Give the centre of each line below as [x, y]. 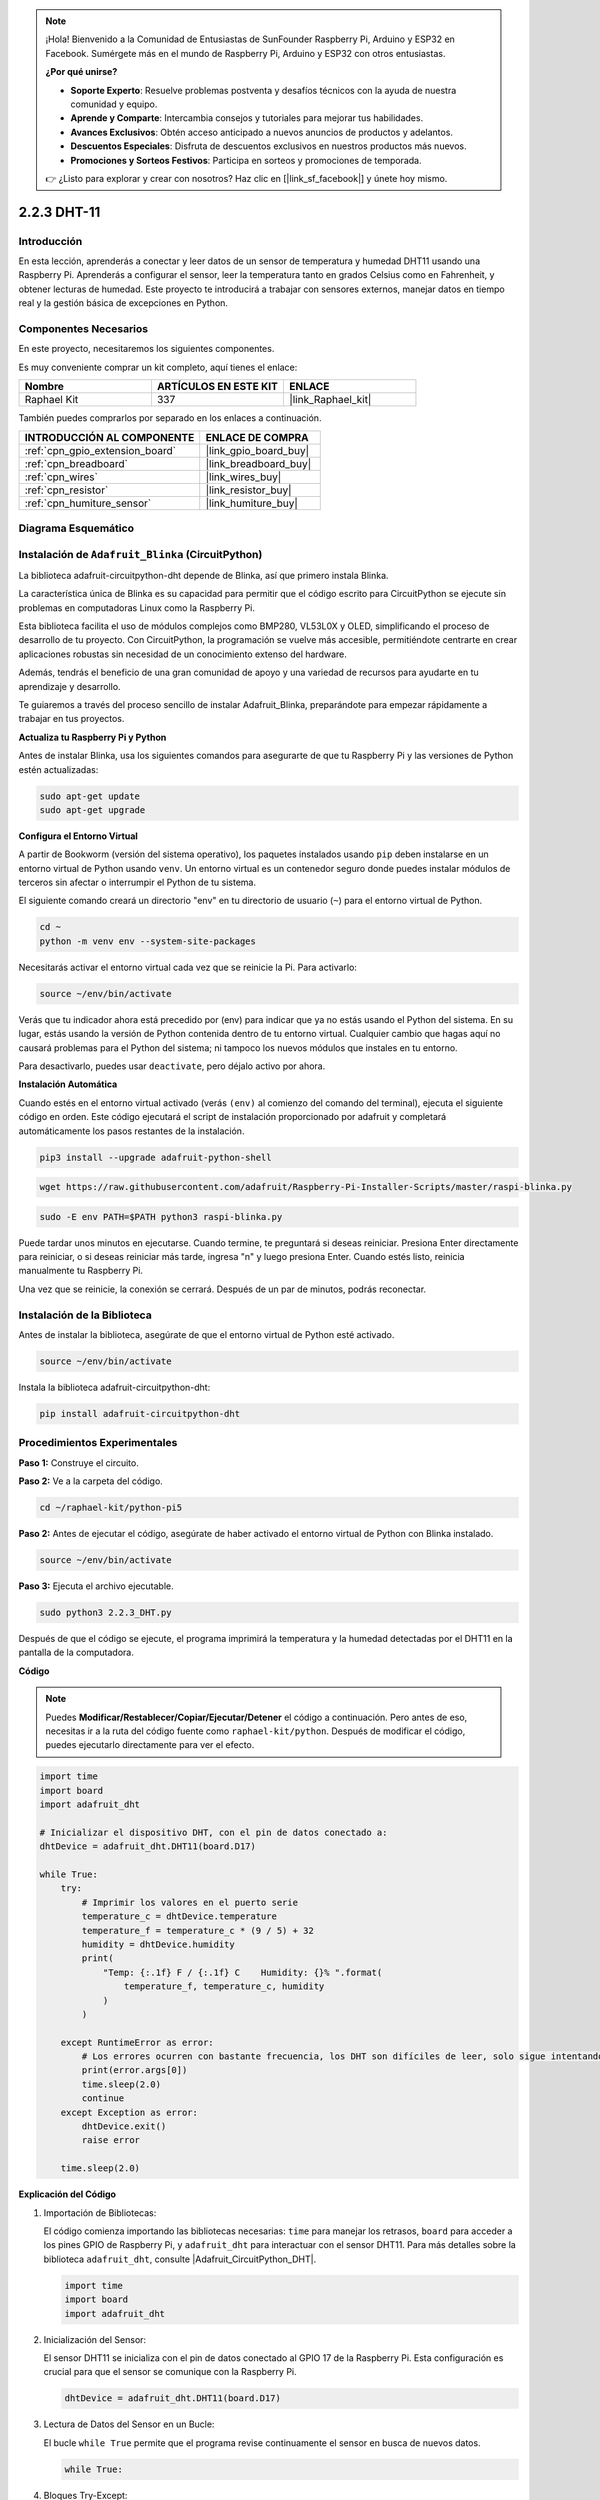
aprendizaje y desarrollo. [69, 686]
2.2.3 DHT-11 [59, 211]
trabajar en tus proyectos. [71, 719]
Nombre [44, 387]
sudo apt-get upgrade [92, 809]
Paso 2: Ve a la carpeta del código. [91, 1481]
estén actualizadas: [58, 769]
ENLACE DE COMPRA [257, 437]
